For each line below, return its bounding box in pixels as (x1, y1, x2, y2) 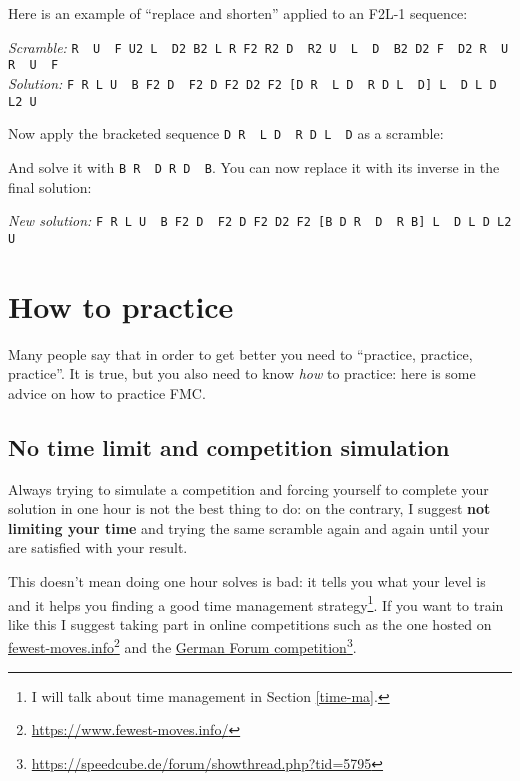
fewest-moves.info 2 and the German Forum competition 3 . (8, 634, 357, 658)
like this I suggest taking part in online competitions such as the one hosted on (8, 613, 492, 634)
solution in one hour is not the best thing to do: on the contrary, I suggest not (8, 498, 491, 519)
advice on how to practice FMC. (8, 382, 206, 403)
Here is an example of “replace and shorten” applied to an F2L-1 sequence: (8, 3, 468, 23)
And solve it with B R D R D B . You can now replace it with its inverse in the (8, 156, 500, 177)
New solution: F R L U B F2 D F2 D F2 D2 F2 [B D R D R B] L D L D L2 (8, 210, 512, 231)
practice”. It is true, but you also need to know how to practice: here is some (8, 363, 476, 384)
